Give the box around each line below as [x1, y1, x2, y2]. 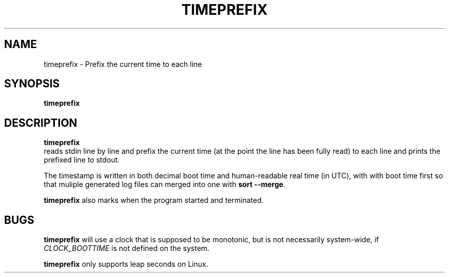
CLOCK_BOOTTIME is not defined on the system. [44, 244, 210, 253]
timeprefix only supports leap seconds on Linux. [44, 260, 209, 269]
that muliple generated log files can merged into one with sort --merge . [44, 180, 285, 189]
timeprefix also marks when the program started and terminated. [44, 196, 264, 205]
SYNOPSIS [4, 77, 60, 90]
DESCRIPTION [4, 116, 77, 129]
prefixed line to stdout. [44, 155, 120, 165]
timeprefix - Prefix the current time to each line [44, 59, 202, 68]
